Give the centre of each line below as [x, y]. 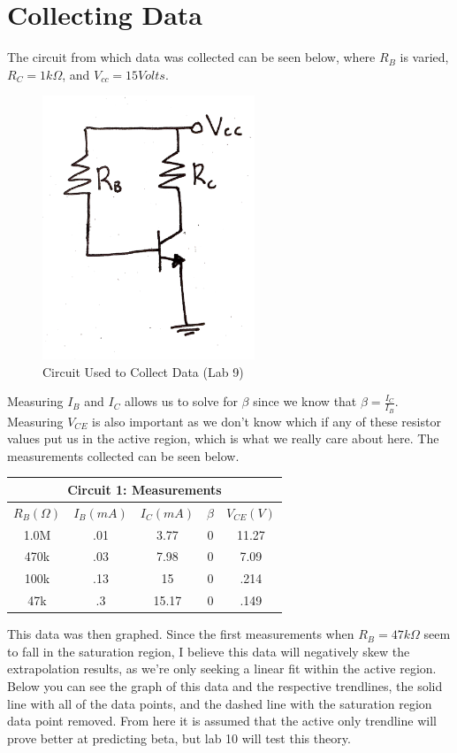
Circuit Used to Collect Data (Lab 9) [143, 371]
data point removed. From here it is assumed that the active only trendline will [222, 721]
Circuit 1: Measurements [145, 489]
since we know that [305, 401]
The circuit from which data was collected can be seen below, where [191, 57]
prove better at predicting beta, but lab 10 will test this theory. [179, 738]
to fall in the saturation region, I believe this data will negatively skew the [209, 651]
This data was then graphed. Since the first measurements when [181, 634]
